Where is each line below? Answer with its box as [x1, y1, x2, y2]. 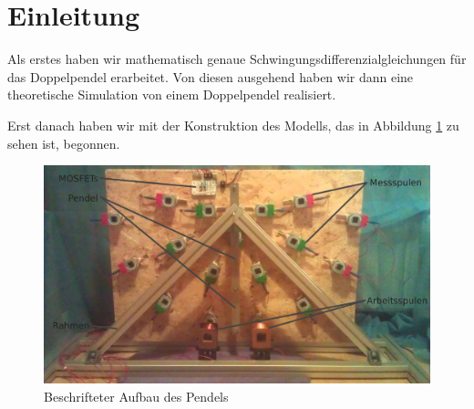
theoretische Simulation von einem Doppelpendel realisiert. [7, 85, 336, 104]
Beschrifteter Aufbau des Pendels [44, 386, 229, 405]
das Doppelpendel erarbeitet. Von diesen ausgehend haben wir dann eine [7, 67, 414, 86]
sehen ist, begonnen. [7, 133, 120, 152]
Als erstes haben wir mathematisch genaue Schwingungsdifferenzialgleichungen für [7, 49, 467, 68]
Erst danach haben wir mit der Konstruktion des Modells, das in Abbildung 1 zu [7, 115, 459, 134]
